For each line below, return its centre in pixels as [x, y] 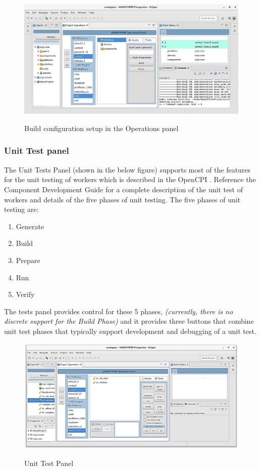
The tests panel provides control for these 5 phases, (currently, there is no [119, 311]
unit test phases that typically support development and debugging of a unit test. [130, 331]
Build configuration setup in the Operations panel [101, 128]
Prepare [28, 260]
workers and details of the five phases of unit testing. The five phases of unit [122, 199]
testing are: [21, 209]
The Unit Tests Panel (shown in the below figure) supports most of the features [127, 169]
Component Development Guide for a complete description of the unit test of [124, 189]
